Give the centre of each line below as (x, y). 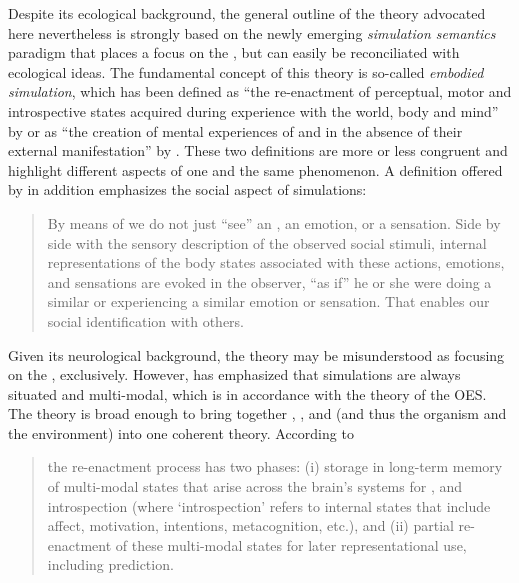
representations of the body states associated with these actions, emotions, (276, 262)
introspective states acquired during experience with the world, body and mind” (253, 110)
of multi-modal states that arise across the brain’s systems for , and (254, 486)
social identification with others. (146, 320)
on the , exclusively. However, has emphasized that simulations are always (234, 374)
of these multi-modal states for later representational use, (291, 544)
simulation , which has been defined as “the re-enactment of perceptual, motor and (260, 91)
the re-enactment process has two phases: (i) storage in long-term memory (275, 466)
